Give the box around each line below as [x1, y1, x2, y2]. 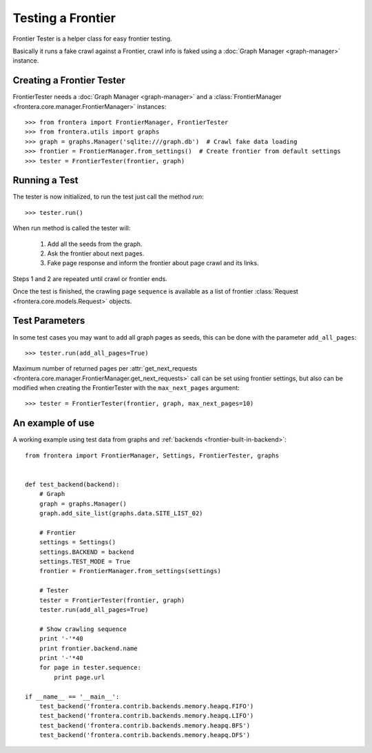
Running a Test [12, 174, 79, 186]
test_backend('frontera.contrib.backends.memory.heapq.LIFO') [39, 712, 254, 720]
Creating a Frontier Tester [12, 74, 125, 86]
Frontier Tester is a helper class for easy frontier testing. [12, 34, 172, 43]
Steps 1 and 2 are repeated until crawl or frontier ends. [12, 274, 168, 282]
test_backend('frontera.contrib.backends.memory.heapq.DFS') [39, 731, 251, 739]
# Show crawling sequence [39, 625, 127, 633]
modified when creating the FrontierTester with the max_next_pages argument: [12, 384, 240, 392]
